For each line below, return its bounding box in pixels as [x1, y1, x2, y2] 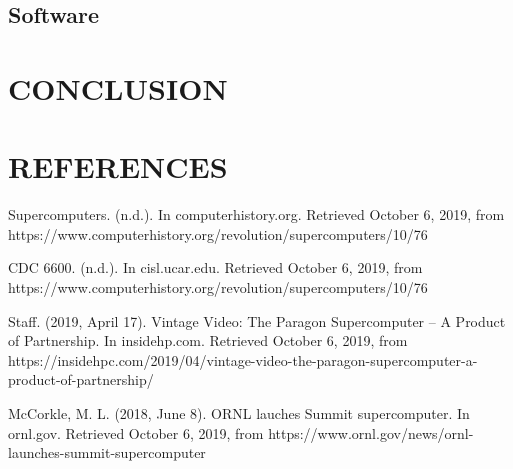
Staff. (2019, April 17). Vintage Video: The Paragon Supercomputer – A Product [8, 310, 506, 331]
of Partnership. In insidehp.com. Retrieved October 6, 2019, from [8, 330, 408, 351]
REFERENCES [8, 146, 228, 187]
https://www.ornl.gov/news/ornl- [268, 422, 474, 443]
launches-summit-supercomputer [8, 442, 206, 463]
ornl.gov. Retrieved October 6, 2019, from [8, 422, 264, 443]
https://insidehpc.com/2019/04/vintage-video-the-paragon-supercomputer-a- [8, 349, 478, 370]
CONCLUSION [8, 67, 228, 108]
